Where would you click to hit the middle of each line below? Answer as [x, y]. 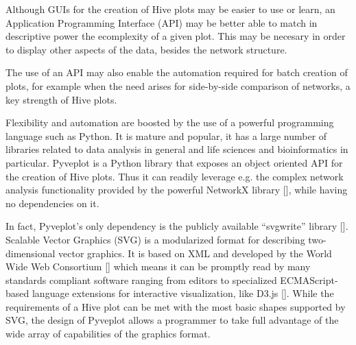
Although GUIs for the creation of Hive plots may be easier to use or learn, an [170, 9]
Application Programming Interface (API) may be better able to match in [162, 22]
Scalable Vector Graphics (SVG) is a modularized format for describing [155, 239]
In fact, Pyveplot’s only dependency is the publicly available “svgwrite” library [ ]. [177, 226]
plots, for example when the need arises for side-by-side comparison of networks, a [178, 85]
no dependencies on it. [52, 203]
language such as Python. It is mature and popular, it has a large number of [166, 135]
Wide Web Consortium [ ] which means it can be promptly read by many [158, 266]
